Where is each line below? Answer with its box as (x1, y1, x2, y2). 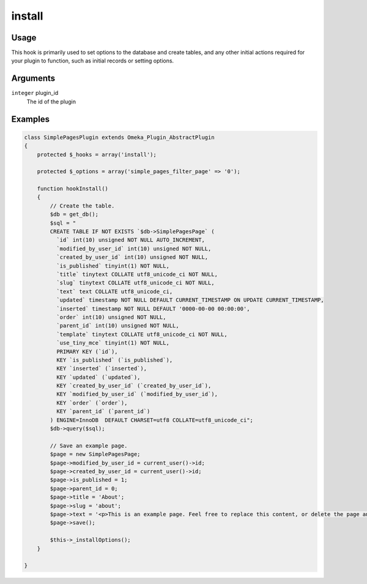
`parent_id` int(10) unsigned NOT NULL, (56, 322, 180, 329)
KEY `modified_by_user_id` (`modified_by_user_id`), (56, 391, 218, 398)
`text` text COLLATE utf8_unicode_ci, (56, 288, 173, 295)
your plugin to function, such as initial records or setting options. (11, 57, 174, 64)
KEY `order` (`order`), (56, 399, 128, 406)
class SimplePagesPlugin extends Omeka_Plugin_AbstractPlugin (24, 133, 215, 141)
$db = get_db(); (50, 211, 99, 218)
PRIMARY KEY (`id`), (56, 348, 119, 355)
